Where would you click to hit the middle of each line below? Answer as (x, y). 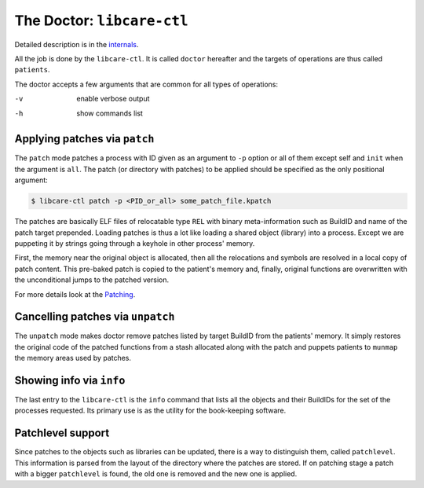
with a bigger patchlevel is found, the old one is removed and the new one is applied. (156, 474)
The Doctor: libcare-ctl (101, 20)
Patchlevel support (62, 433)
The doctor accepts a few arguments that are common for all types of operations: (146, 84)
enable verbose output (113, 99)
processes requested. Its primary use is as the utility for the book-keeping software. (150, 411)
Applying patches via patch (84, 139)
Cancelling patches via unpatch (95, 317)
